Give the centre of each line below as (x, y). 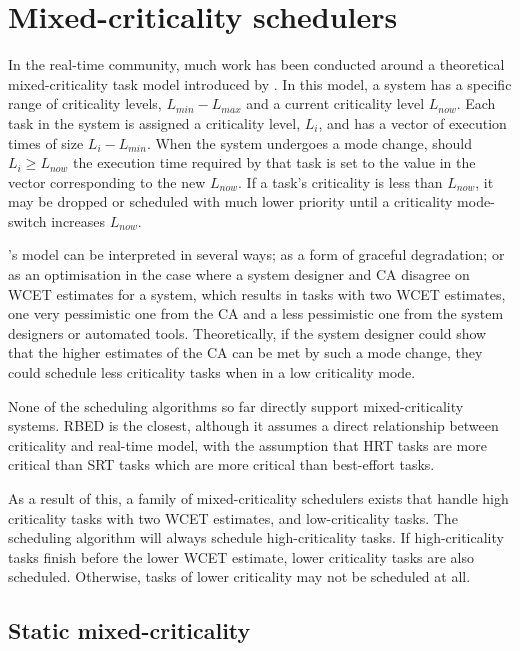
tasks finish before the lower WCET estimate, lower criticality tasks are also (241, 556)
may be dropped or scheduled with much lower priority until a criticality (230, 201)
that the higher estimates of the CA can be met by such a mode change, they (245, 352)
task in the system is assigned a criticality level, (154, 122)
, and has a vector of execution (412, 122)
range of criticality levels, (85, 103)
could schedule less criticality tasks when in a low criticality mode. (212, 372)
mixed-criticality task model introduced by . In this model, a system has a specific (260, 83)
